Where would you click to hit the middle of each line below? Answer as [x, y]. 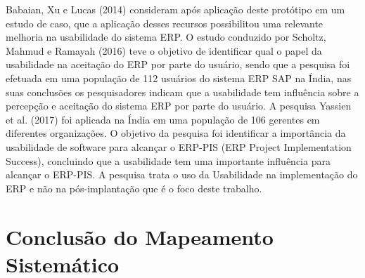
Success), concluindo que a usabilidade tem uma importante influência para [168, 160]
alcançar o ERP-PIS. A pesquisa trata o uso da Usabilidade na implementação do [182, 174]
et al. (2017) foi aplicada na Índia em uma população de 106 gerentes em [163, 119]
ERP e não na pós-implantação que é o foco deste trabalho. [134, 188]
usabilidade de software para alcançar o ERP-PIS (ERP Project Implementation [179, 146]
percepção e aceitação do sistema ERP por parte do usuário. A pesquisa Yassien [179, 106]
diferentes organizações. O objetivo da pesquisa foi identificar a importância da [176, 133]
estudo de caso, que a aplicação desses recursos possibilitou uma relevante [165, 23]
